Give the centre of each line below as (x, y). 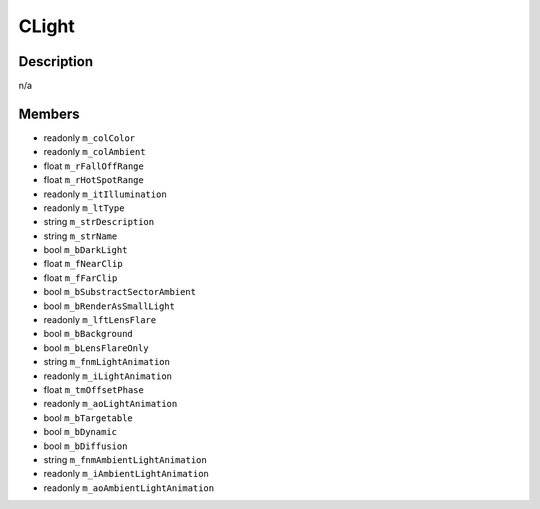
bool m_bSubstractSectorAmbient (120, 292)
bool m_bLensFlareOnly (96, 347)
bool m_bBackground (88, 334)
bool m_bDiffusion (85, 446)
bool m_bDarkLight (85, 250)
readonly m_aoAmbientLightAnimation (129, 487)
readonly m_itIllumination (105, 194)
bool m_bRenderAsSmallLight (109, 306)
